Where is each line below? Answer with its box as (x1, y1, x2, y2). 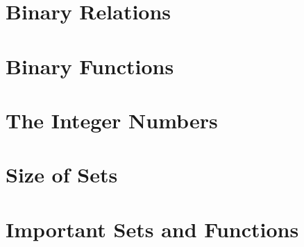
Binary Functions (6, 51, 174, 80)
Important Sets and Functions (6, 214, 299, 243)
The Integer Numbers (6, 105, 218, 134)
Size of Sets (6, 160, 118, 189)
